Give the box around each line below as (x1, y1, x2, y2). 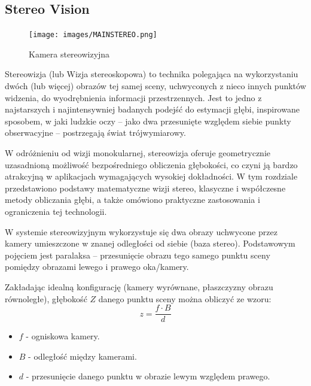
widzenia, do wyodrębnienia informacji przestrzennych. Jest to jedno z (5, 91, 262, 104)
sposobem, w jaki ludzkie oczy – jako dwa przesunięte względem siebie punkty (5, 114, 291, 127)
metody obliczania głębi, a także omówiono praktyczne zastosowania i (5, 193, 260, 206)
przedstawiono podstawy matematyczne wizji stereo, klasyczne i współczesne (5, 181, 286, 194)
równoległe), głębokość (5, 292, 87, 305)
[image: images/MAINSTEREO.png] (29, 31, 157, 39)
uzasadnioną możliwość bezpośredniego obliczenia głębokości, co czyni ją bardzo (5, 158, 298, 171)
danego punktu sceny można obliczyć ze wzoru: (98, 292, 272, 305)
